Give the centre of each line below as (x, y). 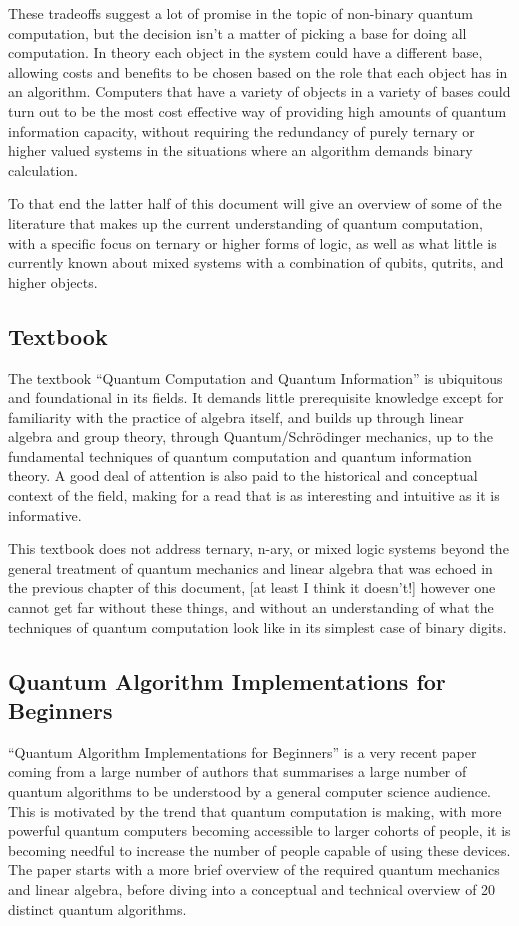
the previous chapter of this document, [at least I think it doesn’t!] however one (252, 587)
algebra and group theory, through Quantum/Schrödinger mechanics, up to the (250, 436)
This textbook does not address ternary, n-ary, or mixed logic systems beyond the (258, 548)
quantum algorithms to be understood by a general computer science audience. (249, 791)
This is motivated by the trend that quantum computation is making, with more (255, 810)
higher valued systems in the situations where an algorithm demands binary (240, 150)
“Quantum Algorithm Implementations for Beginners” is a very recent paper (242, 751)
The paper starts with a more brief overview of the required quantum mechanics (254, 869)
